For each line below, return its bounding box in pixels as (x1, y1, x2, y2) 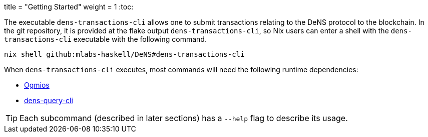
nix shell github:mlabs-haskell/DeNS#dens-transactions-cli (4, 50, 245, 58)
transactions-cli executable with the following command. (4, 35, 207, 43)
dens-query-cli (24, 96, 73, 105)
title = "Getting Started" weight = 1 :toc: (4, 2, 134, 11)
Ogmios (24, 81, 50, 89)
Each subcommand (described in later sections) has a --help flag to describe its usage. (20, 113, 348, 123)
